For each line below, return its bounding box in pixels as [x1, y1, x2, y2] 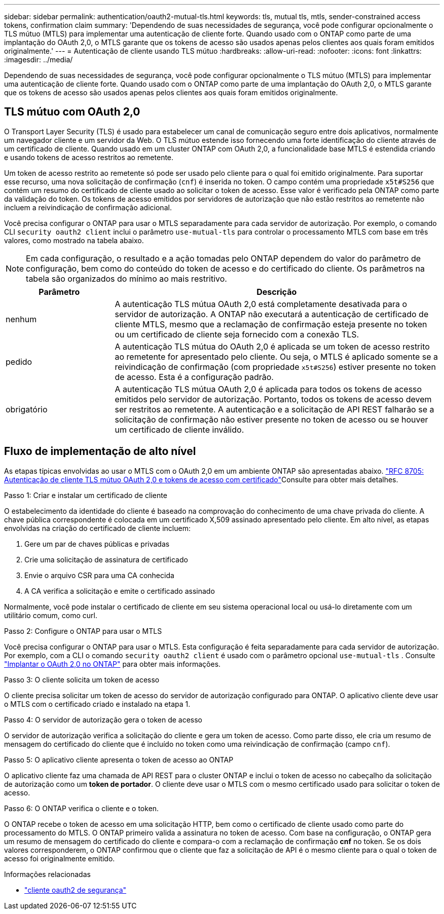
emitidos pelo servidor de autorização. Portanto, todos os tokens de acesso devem [115, 394, 432, 404]
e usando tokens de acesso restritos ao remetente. [4, 153, 174, 162]
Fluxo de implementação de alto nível [4, 445, 196, 458]
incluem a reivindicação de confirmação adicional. [4, 203, 172, 212]
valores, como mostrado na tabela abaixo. [4, 236, 144, 245]
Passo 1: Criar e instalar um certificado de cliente [4, 490, 167, 500]
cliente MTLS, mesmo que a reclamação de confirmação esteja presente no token [115, 319, 427, 329]
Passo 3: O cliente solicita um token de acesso [4, 675, 160, 684]
